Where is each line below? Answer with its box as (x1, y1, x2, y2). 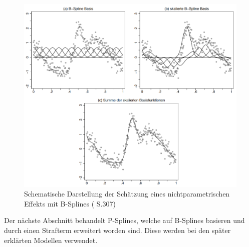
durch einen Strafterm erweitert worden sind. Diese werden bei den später (4, 224, 231, 235)
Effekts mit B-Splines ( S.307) (24, 198, 116, 208)
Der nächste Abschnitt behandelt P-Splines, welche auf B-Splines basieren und (4, 215, 245, 225)
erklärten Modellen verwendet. (4, 234, 98, 245)
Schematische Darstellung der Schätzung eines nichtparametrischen (24, 188, 230, 199)
